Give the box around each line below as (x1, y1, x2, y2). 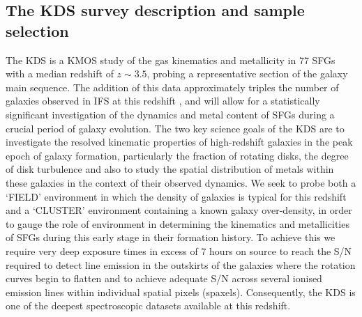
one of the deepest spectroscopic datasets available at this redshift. (6, 298, 291, 313)
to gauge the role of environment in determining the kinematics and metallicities (6, 216, 349, 231)
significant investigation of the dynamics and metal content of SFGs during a (6, 107, 335, 121)
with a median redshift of (6, 66, 114, 81)
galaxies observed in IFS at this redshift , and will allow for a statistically (6, 93, 320, 108)
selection (6, 20, 69, 41)
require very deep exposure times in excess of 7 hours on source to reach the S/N (6, 243, 352, 258)
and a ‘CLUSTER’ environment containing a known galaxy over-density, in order (6, 203, 352, 217)
